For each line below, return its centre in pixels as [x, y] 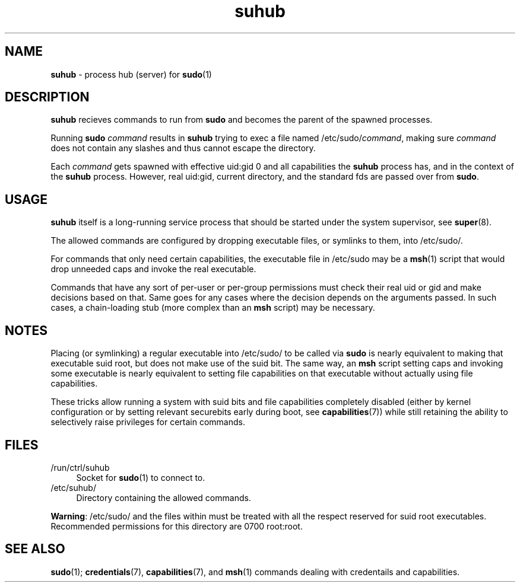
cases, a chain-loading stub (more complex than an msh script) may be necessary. [213, 308]
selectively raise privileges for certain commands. [148, 422]
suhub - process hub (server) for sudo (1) [131, 74]
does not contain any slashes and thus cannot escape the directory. [183, 148]
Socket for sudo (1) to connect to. [141, 477]
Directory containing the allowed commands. [164, 497]
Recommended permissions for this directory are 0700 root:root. [177, 526]
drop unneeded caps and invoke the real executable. [153, 269]
